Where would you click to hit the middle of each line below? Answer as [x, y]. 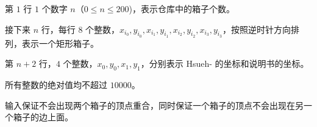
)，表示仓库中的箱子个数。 [182, 9]
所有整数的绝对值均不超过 [56, 85]
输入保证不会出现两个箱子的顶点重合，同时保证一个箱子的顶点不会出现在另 [154, 105]
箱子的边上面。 [43, 117]
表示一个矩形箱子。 [60, 43]
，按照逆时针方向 [257, 29]
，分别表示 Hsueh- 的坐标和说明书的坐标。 [225, 63]
